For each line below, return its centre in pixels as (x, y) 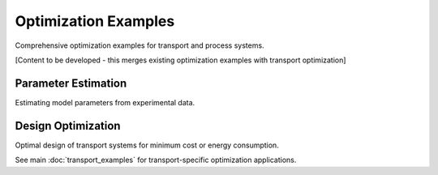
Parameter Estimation (71, 83)
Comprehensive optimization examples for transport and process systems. (140, 45)
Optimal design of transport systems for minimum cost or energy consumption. (147, 145)
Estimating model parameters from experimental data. (105, 102)
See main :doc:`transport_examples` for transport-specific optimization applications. (156, 160)
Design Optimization (68, 126)
